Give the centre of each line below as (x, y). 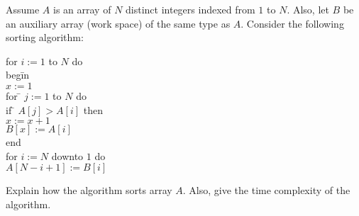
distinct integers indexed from (190, 9)
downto (67, 155)
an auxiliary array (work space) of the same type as (118, 23)
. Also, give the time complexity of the (266, 190)
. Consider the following (292, 23)
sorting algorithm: (45, 37)
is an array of (82, 9)
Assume (23, 9)
